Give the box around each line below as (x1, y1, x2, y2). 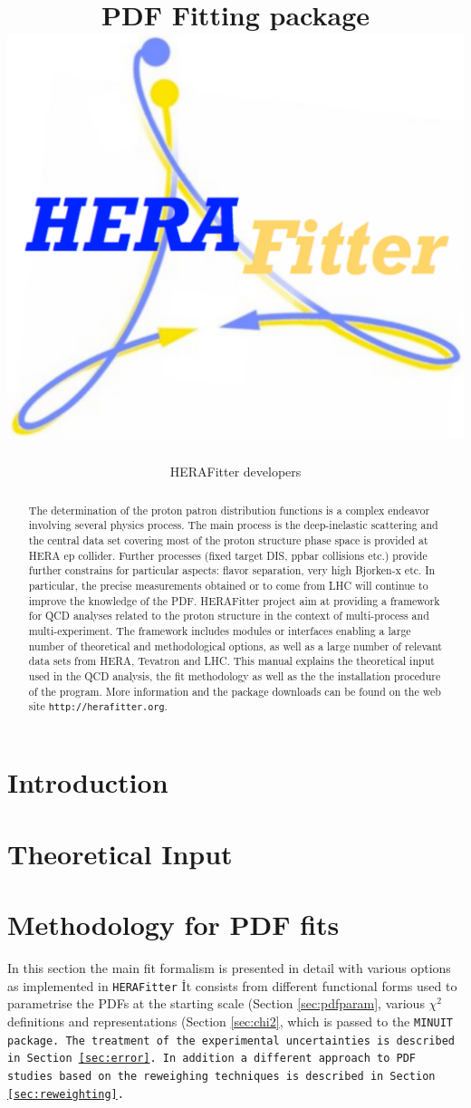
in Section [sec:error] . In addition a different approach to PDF (7, 1052, 417, 1065)
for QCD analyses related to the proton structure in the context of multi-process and (28, 608, 429, 623)
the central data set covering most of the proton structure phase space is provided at (28, 533, 428, 548)
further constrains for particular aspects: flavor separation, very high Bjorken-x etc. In (28, 563, 436, 578)
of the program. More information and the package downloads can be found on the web (28, 683, 441, 699)
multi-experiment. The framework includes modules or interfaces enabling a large (28, 623, 411, 639)
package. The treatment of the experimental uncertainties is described (7, 1034, 455, 1047)
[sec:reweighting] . (7, 1087, 124, 1101)
